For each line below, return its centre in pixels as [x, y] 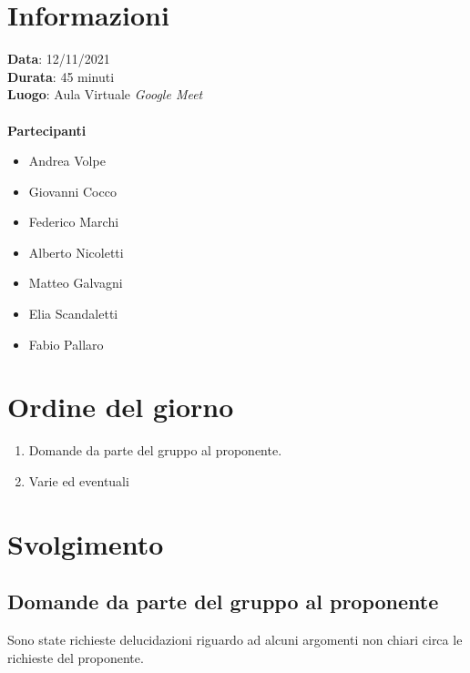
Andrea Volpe [67, 161]
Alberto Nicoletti [76, 252]
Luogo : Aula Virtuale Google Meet [105, 94]
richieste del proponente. [76, 657]
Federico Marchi [74, 222]
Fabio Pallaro [66, 344]
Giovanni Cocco [72, 191]
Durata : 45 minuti [61, 76]
